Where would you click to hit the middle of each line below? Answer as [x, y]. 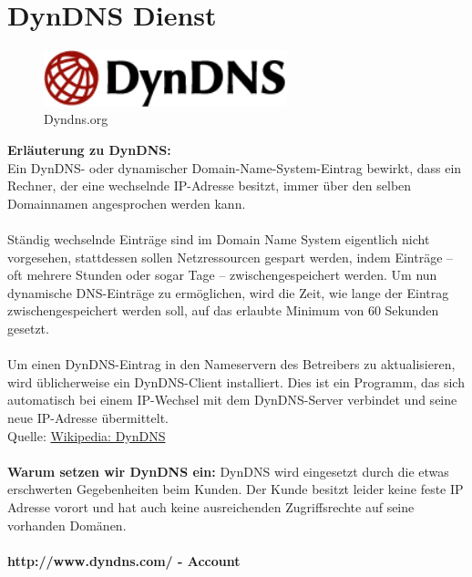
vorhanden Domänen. [67, 525]
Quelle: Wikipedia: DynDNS [87, 435]
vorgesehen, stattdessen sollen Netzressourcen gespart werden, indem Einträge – [231, 257]
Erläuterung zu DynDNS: [89, 150]
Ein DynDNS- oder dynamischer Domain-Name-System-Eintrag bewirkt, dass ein [235, 167]
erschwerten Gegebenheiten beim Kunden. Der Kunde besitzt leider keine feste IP [236, 489]
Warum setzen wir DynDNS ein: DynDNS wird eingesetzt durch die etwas [228, 471]
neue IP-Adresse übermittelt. [88, 417]
